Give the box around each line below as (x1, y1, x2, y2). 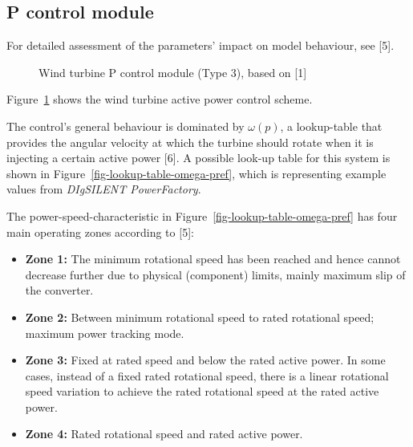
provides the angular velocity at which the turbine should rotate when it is (6, 133, 374, 150)
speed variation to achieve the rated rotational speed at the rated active (25, 383, 379, 400)
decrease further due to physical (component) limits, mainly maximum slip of (25, 266, 406, 282)
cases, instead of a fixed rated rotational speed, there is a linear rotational (25, 367, 389, 384)
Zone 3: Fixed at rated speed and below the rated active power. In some (25, 352, 386, 368)
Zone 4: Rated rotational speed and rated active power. (25, 425, 303, 442)
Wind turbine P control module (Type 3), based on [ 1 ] (38, 63, 307, 80)
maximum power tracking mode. (25, 324, 184, 341)
